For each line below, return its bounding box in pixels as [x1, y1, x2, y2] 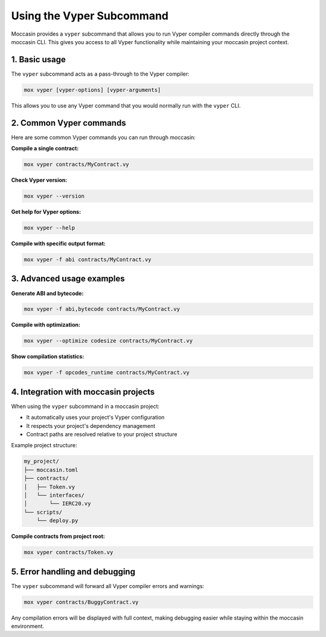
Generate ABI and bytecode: [11, 289, 84, 297]
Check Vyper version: [11, 176, 68, 184]
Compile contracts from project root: [11, 532, 106, 540]
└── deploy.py [36, 517, 78, 524]
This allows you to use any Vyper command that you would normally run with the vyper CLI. [11, 102, 241, 109]
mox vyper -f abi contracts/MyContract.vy [24, 256, 152, 263]
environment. [11, 622, 45, 630]
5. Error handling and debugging [11, 566, 136, 577]
